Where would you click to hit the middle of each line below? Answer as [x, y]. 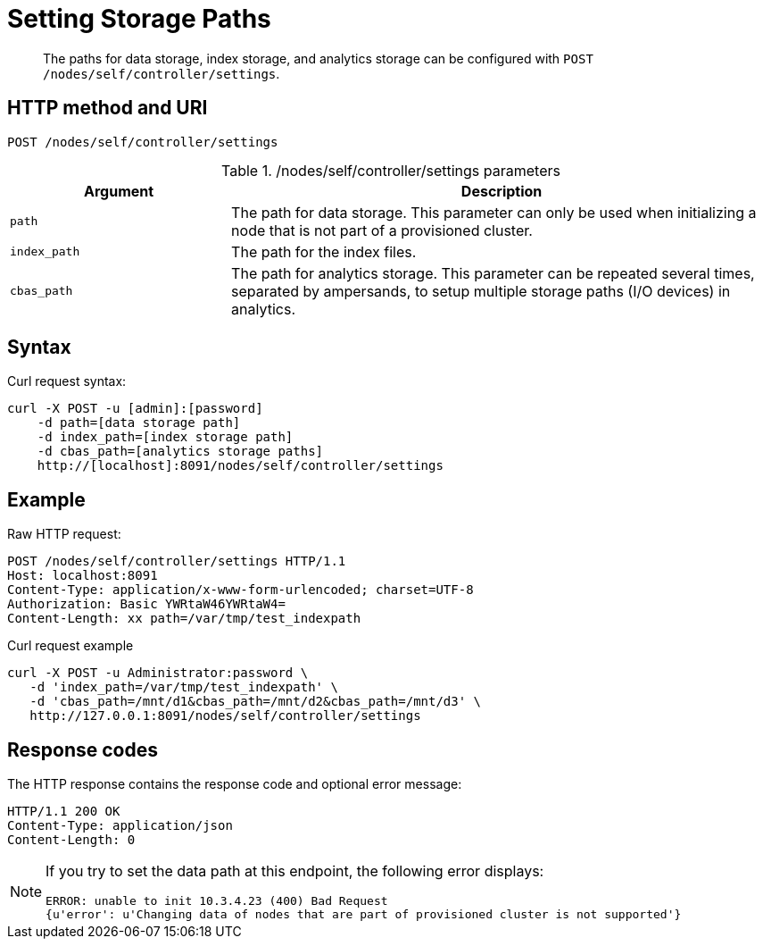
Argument [119, 191]
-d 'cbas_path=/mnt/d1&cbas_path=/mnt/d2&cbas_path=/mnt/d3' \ [256, 702]
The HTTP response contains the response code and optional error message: [235, 784]
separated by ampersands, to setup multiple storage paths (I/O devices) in [481, 291]
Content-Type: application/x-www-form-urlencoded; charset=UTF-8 [241, 590]
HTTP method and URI [108, 108]
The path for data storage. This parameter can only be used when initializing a [494, 212]
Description [502, 191]
